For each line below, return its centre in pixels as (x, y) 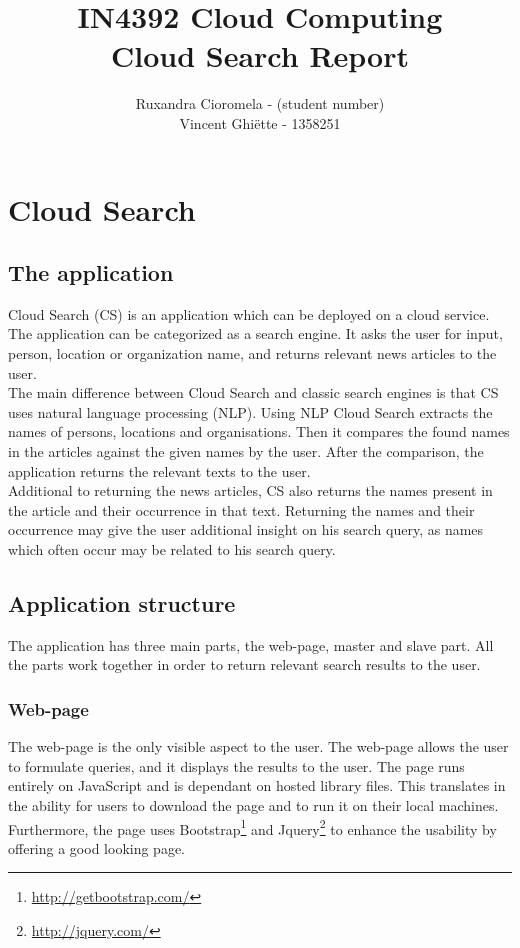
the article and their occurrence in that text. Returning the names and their (241, 509)
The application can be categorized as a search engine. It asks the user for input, (255, 333)
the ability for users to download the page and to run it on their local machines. (253, 805)
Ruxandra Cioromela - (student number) (260, 103)
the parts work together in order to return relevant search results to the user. (244, 664)
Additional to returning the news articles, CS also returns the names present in (250, 490)
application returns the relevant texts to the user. (159, 470)
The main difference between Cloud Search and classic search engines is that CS (253, 392)
